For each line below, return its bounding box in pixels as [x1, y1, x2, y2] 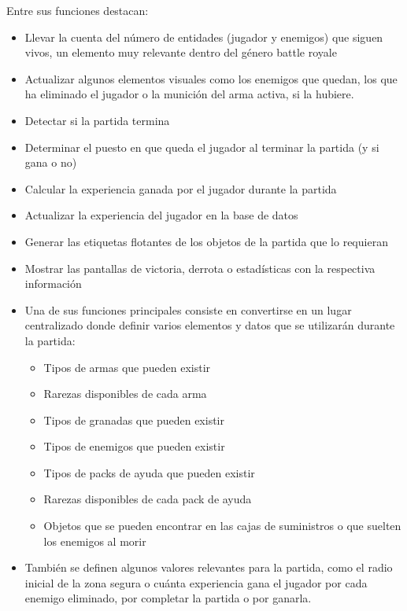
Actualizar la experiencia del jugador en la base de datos [24, 207, 298, 223]
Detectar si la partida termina [24, 112, 170, 128]
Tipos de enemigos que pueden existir [43, 438, 225, 455]
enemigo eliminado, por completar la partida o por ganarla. [24, 590, 312, 606]
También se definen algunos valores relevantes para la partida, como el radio [24, 559, 393, 576]
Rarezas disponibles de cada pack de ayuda [43, 491, 252, 507]
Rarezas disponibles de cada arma [43, 385, 207, 402]
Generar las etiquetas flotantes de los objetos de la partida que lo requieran [24, 233, 388, 249]
